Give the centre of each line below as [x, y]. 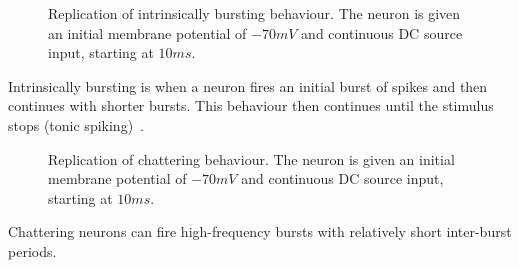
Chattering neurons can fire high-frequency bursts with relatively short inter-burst [260, 231]
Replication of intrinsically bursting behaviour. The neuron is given [254, 13]
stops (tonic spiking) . [76, 124]
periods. [32, 250]
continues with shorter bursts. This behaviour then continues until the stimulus [251, 105]
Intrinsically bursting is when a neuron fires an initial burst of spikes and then [248, 85]
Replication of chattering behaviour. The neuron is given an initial [251, 158]
